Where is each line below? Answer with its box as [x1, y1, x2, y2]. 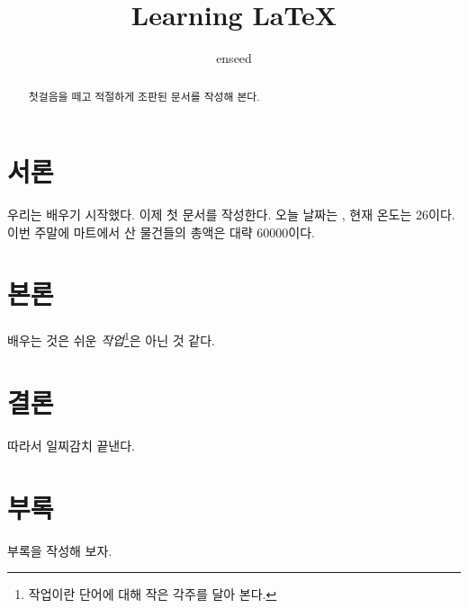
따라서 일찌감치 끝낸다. [7, 435, 136, 454]
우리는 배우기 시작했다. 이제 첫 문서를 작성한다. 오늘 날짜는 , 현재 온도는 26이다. [7, 205, 455, 224]
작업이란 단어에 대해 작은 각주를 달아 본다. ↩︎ [28, 585, 277, 604]
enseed [216, 49, 252, 67]
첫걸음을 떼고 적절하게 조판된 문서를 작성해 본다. [28, 88, 260, 103]
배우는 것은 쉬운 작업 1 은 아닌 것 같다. [7, 328, 215, 350]
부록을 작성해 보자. [7, 541, 112, 559]
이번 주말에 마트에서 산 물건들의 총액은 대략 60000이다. [7, 222, 316, 241]
